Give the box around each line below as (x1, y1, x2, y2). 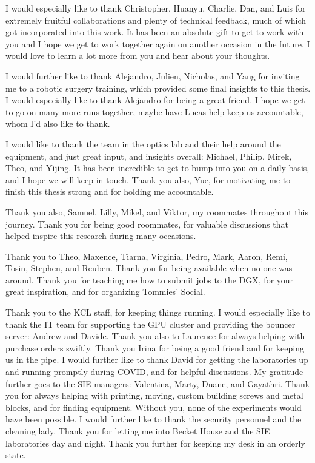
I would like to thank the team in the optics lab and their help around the (5, 137, 281, 150)
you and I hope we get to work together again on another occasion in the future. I (5, 37, 310, 50)
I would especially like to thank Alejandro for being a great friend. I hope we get (5, 93, 305, 106)
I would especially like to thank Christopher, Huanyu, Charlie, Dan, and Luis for (5, 2, 306, 14)
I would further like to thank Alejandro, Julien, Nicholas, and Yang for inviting (5, 69, 300, 82)
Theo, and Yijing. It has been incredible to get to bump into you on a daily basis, (5, 161, 310, 174)
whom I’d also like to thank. (5, 117, 110, 130)
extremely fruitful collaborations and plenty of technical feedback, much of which (5, 13, 307, 26)
